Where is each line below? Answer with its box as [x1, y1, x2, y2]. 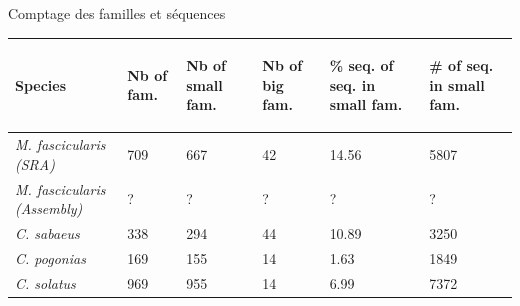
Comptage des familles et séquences [8, 3, 226, 23]
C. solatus [15, 272, 76, 293]
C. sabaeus [15, 223, 80, 243]
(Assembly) [15, 198, 83, 219]
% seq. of [329, 55, 394, 76]
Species [15, 74, 67, 95]
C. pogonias [15, 247, 86, 268]
